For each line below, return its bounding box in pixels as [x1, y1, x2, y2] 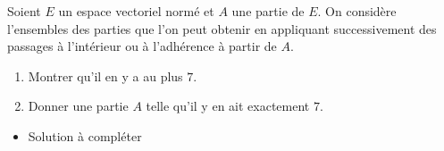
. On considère [317, 2, 397, 20]
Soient [7, 2, 41, 20]
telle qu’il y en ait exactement [146, 96, 310, 115]
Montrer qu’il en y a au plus [28, 66, 183, 85]
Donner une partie [28, 96, 129, 115]
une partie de [231, 2, 305, 20]
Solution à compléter [28, 126, 142, 145]
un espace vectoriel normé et [58, 2, 214, 20]
